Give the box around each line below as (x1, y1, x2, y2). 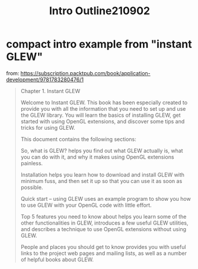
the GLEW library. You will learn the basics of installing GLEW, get (20, 111, 181, 119)
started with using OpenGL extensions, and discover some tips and (20, 117, 185, 125)
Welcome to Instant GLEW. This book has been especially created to (20, 99, 188, 106)
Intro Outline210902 (49, 4, 150, 18)
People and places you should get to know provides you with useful (20, 243, 186, 250)
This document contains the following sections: (20, 135, 136, 143)
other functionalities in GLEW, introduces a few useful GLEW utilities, (20, 219, 189, 226)
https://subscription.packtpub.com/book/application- (20, 69, 151, 76)
